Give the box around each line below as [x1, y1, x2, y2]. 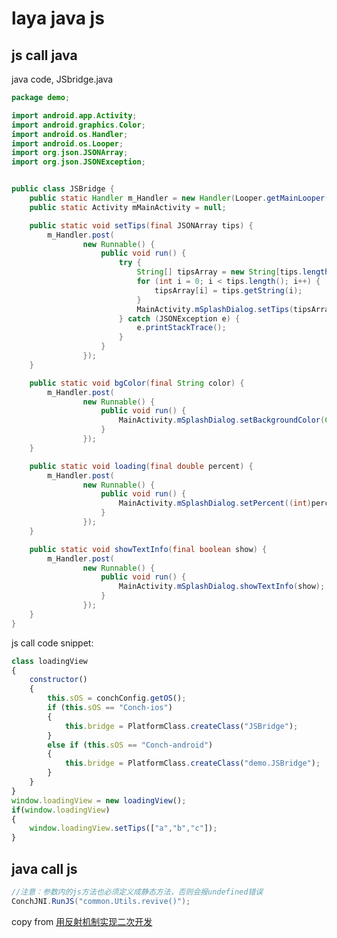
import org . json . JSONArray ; [11, 148, 129, 158]
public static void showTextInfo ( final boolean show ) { [29, 544, 268, 554]
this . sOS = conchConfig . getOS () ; [47, 693, 187, 704]
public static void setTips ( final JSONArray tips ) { [29, 220, 254, 231]
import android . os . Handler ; [11, 129, 129, 139]
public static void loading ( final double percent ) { [29, 461, 254, 471]
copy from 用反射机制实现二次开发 [11, 915, 153, 927]
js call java [11, 47, 78, 64]
